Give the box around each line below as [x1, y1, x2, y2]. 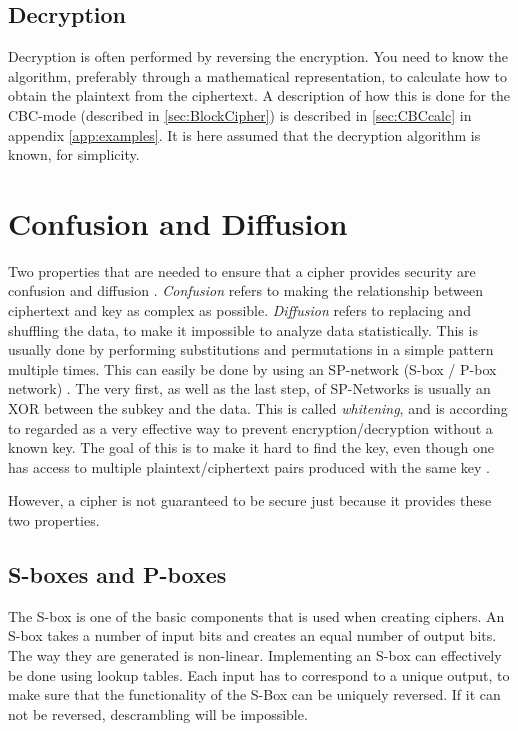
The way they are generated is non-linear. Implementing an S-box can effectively [8, 645, 502, 665]
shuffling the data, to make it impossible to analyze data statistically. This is [8, 319, 478, 340]
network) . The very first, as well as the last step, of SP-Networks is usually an [8, 378, 491, 399]
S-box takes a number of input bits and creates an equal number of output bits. [8, 625, 497, 646]
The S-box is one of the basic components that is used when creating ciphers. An [8, 605, 505, 626]
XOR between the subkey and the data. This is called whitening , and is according [8, 398, 508, 419]
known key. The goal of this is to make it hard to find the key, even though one [8, 437, 494, 458]
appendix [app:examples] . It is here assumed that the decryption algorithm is [8, 124, 481, 145]
